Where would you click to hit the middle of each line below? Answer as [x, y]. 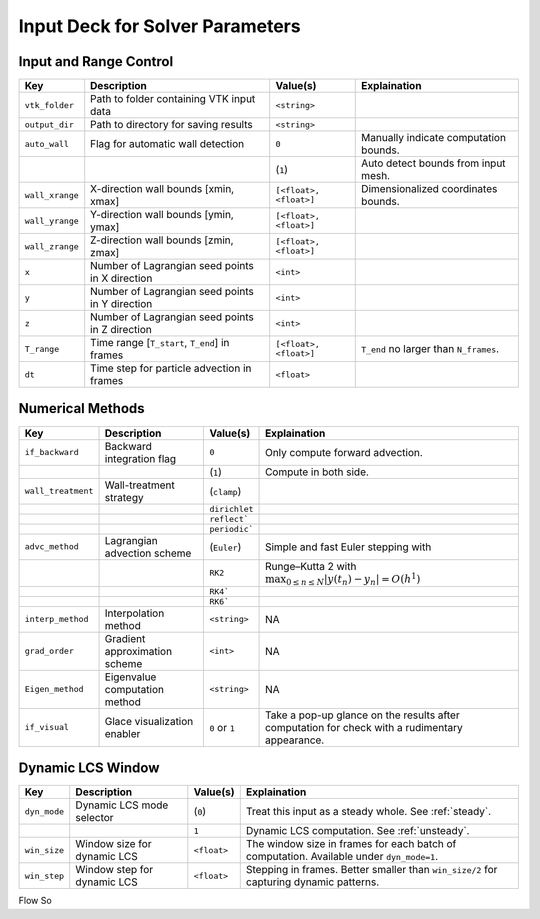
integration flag [140, 458]
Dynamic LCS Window [89, 768]
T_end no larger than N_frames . [430, 349]
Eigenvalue [130, 677]
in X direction [121, 278]
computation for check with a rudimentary [364, 727]
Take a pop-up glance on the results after [362, 715]
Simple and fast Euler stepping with [348, 547]
